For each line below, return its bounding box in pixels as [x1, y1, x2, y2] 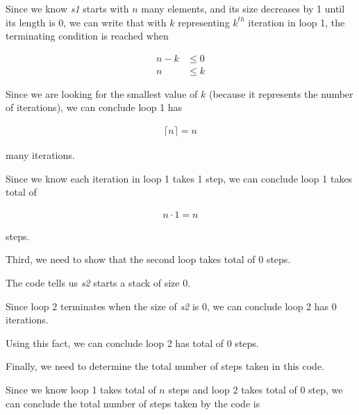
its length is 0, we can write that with [6, 15, 167, 29]
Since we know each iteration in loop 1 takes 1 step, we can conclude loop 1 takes [6, 171, 353, 185]
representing [178, 15, 230, 29]
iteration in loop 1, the [248, 15, 345, 29]
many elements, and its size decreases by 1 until [141, 1, 345, 15]
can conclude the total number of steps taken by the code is [6, 396, 260, 410]
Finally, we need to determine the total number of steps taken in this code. [6, 359, 324, 373]
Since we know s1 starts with [6, 1, 129, 15]
